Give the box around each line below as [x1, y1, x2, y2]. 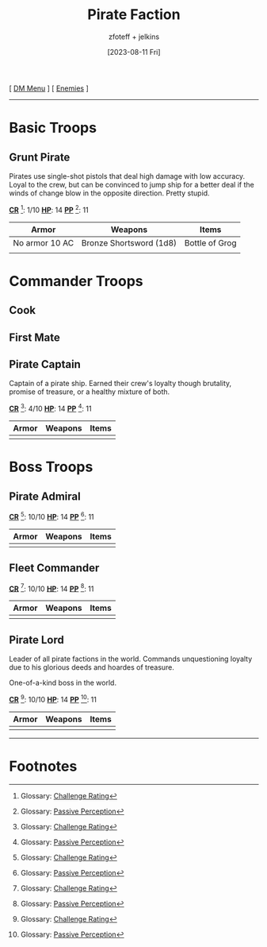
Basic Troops [9, 119, 97, 137]
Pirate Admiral [9, 489, 82, 503]
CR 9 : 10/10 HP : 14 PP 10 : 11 [9, 693, 97, 704]
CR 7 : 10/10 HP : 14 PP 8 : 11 [9, 582, 94, 593]
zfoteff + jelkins [108, 32, 160, 41]
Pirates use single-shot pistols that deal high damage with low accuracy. [9, 171, 246, 180]
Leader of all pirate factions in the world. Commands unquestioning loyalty [9, 654, 253, 663]
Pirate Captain [9, 358, 82, 371]
